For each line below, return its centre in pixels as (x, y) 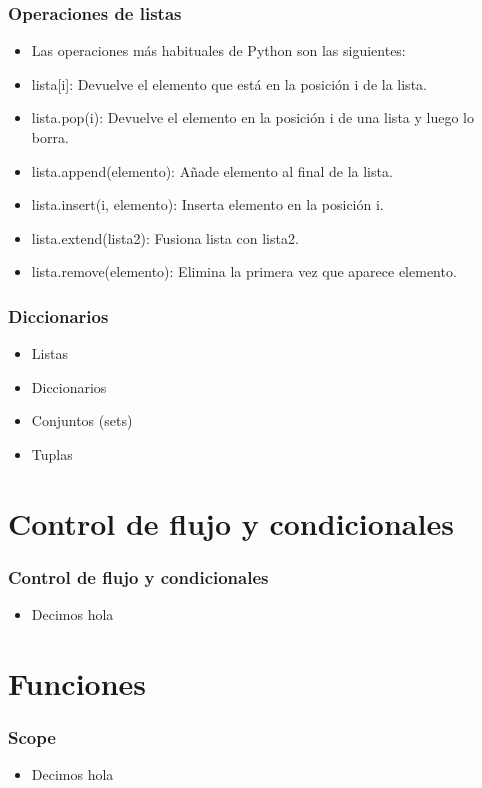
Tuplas (52, 453)
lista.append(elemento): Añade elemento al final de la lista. (212, 170)
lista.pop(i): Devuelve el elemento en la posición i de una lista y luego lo (252, 117)
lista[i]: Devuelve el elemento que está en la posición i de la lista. (229, 83)
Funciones (77, 682)
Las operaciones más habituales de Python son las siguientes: (218, 50)
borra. (50, 137)
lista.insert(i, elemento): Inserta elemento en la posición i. (207, 204)
